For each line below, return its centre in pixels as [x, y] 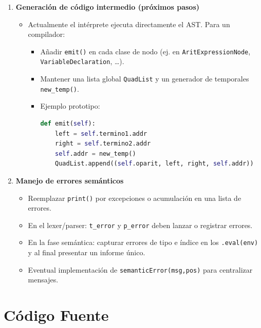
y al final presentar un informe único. [87, 252]
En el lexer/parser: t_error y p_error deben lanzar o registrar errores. [140, 225]
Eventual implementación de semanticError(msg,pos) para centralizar [140, 269]
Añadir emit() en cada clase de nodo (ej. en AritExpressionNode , [145, 51]
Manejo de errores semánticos [70, 180]
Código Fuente [56, 315]
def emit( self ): [68, 124]
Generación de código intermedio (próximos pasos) [108, 7]
